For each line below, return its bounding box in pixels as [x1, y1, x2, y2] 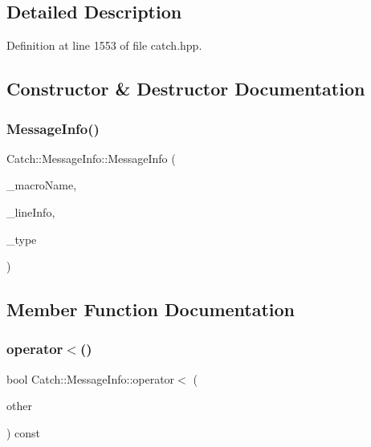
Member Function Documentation [6, 297, 296, 322]
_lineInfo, [6, 203, 55, 220]
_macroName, [6, 177, 77, 193]
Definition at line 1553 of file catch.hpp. [6, 37, 202, 54]
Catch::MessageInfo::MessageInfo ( [6, 149, 176, 166]
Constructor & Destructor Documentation [6, 76, 365, 101]
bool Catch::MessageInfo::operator [6, 370, 175, 387]
